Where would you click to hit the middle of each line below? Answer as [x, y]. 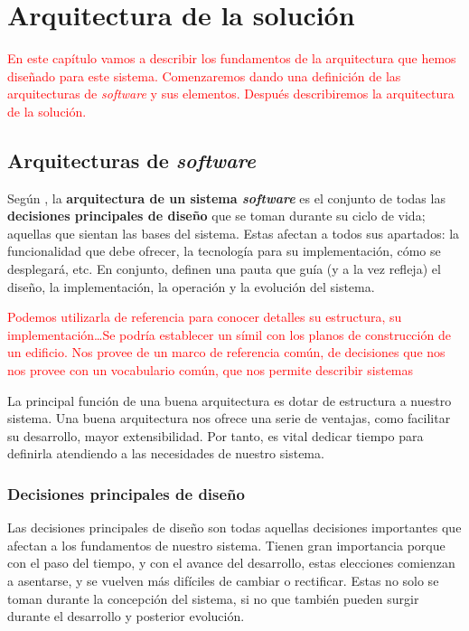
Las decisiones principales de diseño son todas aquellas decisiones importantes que [234, 527]
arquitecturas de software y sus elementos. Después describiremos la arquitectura [231, 94]
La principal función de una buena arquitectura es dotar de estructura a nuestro [230, 400]
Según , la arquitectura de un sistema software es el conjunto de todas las [226, 198]
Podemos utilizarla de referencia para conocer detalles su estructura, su [205, 317]
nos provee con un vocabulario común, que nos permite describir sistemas [211, 370]
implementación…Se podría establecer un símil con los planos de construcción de [229, 334]
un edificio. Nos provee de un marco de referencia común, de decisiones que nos [226, 352]
